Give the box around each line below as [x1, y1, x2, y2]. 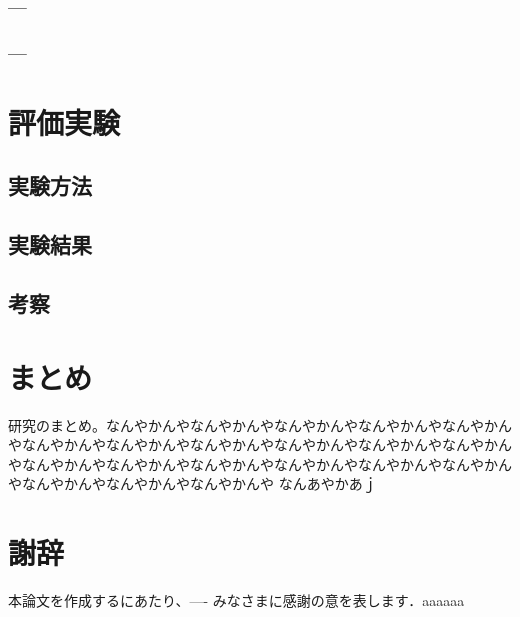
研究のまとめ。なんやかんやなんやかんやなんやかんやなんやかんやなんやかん [8, 414, 512, 435]
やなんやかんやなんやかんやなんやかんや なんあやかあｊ [8, 473, 377, 494]
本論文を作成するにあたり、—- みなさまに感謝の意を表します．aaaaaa [8, 590, 465, 611]
